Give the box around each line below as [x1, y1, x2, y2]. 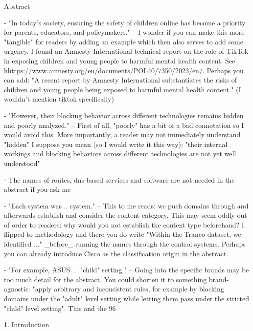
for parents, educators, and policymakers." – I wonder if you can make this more [4, 27, 245, 37]
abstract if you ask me [4, 184, 71, 194]
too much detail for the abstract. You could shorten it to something [4, 274, 207, 284]
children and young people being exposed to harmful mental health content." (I [4, 84, 241, 94]
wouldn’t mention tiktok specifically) [4, 94, 114, 104]
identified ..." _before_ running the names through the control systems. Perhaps [4, 239, 246, 249]
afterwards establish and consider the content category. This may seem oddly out [4, 210, 247, 220]
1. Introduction [4, 319, 49, 330]
